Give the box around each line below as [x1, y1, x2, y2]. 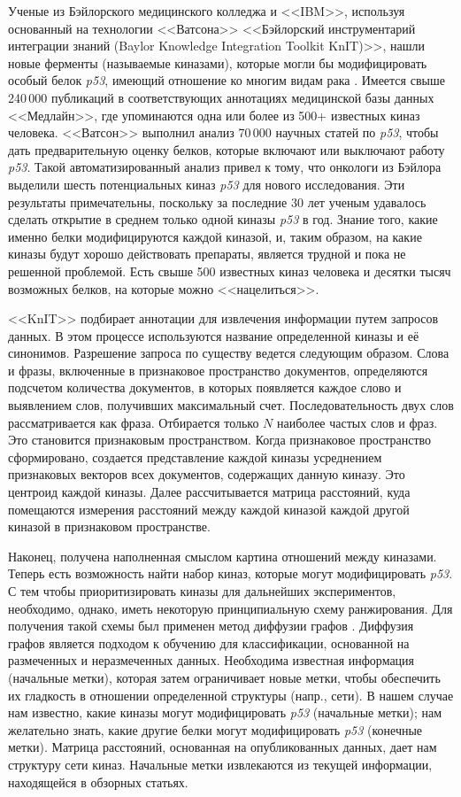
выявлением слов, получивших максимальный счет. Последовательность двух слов [8, 396, 454, 414]
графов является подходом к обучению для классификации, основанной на [8, 633, 410, 652]
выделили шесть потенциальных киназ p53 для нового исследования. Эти [8, 174, 405, 193]
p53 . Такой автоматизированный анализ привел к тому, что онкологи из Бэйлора [8, 158, 442, 176]
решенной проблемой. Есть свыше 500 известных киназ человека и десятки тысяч [8, 261, 451, 280]
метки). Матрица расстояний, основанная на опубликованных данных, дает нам [8, 738, 437, 756]
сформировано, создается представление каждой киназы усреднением [8, 447, 382, 466]
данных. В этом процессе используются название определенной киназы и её [8, 326, 419, 344]
